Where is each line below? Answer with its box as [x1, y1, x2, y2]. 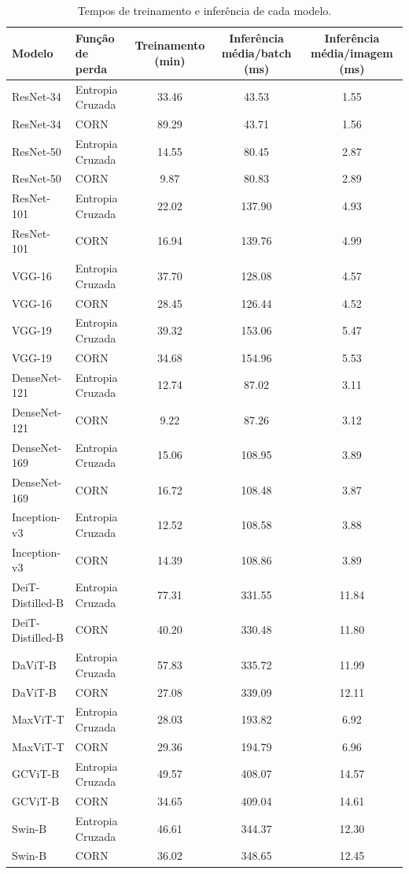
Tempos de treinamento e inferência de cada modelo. [77, 2, 332, 18]
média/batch [221, 45, 292, 61]
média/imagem [311, 45, 393, 61]
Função [75, 29, 115, 46]
